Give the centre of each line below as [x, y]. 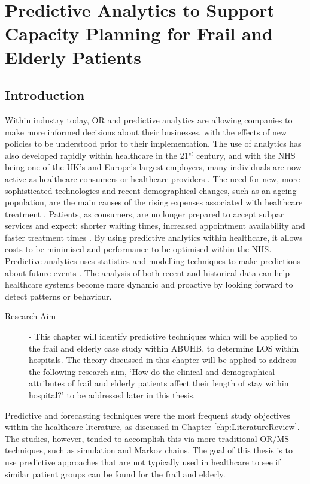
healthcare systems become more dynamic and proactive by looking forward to [149, 284]
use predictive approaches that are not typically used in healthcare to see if [143, 462]
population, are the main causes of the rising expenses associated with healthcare [154, 202]
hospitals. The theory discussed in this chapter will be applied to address [162, 360]
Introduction [45, 95]
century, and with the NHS [246, 155]
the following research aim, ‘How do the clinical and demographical [152, 371]
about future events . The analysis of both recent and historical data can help [148, 272]
